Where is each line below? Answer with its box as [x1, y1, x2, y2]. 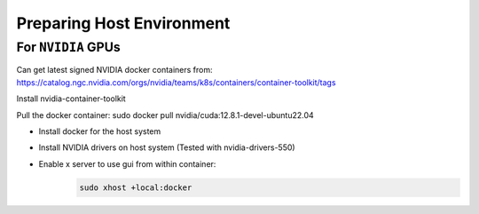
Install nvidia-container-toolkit [16, 93, 126, 104]
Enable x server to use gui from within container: [38, 158, 216, 169]
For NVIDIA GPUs [16, 39, 122, 55]
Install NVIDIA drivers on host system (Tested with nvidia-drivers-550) [38, 142, 296, 153]
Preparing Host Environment [16, 13, 231, 33]
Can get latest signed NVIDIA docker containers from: [16, 65, 213, 75]
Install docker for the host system [38, 125, 161, 137]
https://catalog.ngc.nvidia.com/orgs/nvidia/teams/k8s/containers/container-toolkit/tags [16, 76, 336, 88]
